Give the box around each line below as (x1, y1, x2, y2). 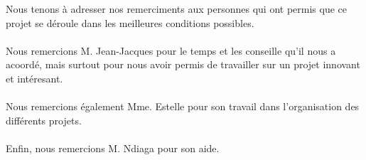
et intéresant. (6, 70, 63, 85)
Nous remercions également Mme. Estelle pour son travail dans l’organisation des (6, 99, 360, 114)
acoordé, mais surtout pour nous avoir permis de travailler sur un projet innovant (6, 57, 360, 72)
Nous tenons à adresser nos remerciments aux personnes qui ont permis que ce (6, 1, 347, 16)
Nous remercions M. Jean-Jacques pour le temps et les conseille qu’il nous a (6, 43, 336, 58)
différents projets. (6, 112, 82, 127)
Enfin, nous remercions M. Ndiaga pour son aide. (6, 140, 220, 155)
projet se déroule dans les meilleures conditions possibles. (6, 15, 254, 30)
